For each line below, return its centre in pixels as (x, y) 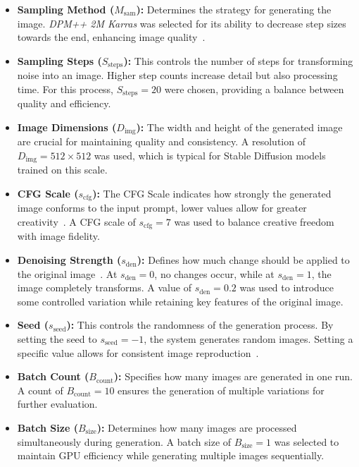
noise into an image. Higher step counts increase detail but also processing (177, 75)
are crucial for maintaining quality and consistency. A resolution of (161, 141)
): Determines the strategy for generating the (234, 9)
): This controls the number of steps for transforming (238, 60)
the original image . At (67, 273)
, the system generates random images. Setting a (248, 339)
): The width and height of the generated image (239, 127)
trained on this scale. (62, 170)
